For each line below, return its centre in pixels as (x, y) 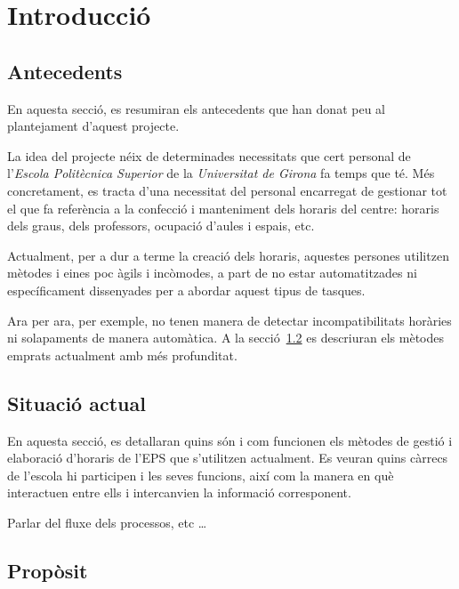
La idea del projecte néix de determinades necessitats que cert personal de (209, 155)
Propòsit (48, 570)
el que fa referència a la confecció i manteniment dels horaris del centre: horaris (223, 208)
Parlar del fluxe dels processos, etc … (107, 522)
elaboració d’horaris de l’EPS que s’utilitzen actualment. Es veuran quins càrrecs (228, 458)
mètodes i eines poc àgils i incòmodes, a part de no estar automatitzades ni (212, 273)
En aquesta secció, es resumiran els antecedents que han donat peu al (196, 108)
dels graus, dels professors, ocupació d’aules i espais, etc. (161, 226)
